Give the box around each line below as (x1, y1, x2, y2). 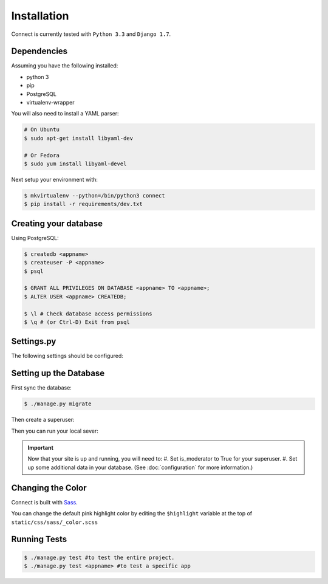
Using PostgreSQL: (11, 234, 59, 241)
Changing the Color (11, 483, 87, 493)
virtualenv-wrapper (26, 99, 75, 106)
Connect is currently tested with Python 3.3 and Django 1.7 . (11, 30, 171, 38)
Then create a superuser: (11, 416, 75, 424)
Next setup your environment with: (11, 176, 98, 183)
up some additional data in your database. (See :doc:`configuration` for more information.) (27, 464, 253, 471)
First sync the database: (11, 384, 72, 391)
